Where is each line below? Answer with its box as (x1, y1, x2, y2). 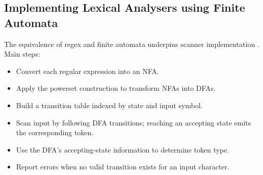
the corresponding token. (16, 127, 94, 138)
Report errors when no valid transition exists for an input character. (16, 161, 229, 172)
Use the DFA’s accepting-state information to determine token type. (16, 144, 229, 155)
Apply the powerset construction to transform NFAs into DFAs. (16, 83, 216, 93)
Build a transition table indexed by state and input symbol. (16, 99, 203, 110)
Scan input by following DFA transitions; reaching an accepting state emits (16, 117, 251, 128)
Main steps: (4, 48, 40, 59)
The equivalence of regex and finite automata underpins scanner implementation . (4, 38, 259, 49)
